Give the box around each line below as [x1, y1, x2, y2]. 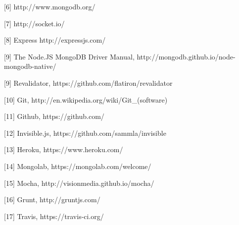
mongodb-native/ [4, 61, 56, 71]
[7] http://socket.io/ [4, 18, 65, 28]
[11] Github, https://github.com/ [4, 111, 104, 121]
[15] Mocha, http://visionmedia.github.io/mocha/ [4, 177, 154, 188]
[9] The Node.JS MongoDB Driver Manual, [4, 51, 135, 61]
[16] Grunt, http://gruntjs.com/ [4, 194, 100, 205]
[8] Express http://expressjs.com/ [4, 35, 106, 45]
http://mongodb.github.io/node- [137, 51, 236, 61]
